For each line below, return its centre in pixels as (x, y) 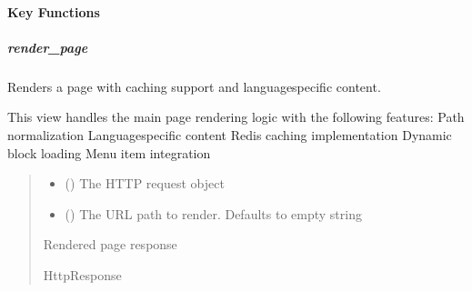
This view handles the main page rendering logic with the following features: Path (236, 117)
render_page (48, 47)
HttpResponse (82, 274)
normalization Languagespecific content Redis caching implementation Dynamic (230, 134)
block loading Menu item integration (109, 152)
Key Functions (54, 11)
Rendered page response (110, 244)
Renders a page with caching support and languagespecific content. (194, 86)
